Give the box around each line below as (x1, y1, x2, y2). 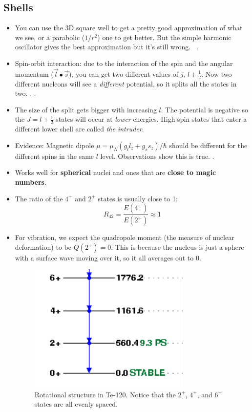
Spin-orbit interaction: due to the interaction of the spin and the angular (15, 58, 233, 68)
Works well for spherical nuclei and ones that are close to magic (15, 167, 216, 177)
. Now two (201, 68, 232, 79)
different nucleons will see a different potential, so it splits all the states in (15, 78, 237, 88)
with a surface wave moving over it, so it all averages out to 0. (15, 252, 201, 262)
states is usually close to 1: (98, 193, 178, 203)
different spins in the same (15, 151, 94, 161)
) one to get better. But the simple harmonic (97, 32, 231, 42)
